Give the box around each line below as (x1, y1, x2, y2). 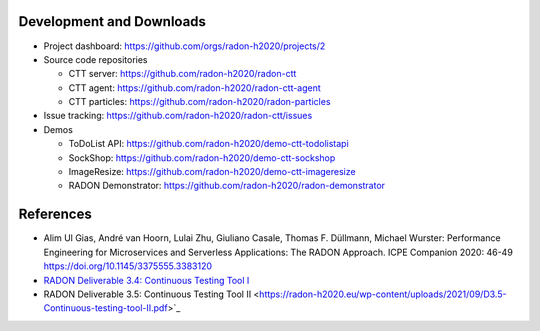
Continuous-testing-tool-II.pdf (43, 302, 169, 314)
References (18, 206, 92, 223)
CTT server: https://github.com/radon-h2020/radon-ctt (68, 68, 297, 80)
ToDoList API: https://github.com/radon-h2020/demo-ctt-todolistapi (68, 138, 349, 150)
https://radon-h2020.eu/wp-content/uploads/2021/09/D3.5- (258, 288, 507, 300)
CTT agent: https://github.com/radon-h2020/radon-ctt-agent (68, 81, 322, 94)
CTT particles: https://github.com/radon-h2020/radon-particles (68, 96, 331, 108)
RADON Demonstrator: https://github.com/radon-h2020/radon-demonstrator (68, 180, 385, 192)
